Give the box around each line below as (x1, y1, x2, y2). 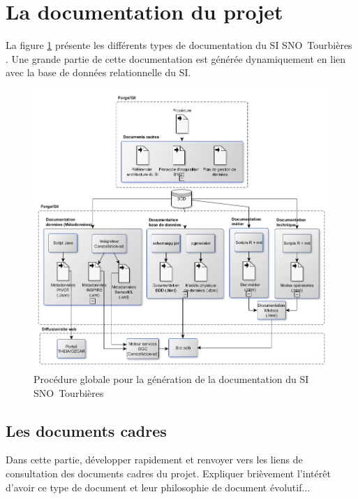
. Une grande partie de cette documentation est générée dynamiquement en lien (6, 51, 346, 66)
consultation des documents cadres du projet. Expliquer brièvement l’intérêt (6, 466, 331, 480)
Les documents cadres (6, 419, 167, 441)
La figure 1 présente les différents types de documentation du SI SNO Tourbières (6, 38, 352, 52)
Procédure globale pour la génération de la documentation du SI (33, 372, 309, 386)
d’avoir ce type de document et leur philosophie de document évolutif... (6, 479, 311, 494)
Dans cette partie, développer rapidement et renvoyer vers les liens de (6, 452, 303, 467)
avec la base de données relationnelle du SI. (6, 65, 191, 80)
